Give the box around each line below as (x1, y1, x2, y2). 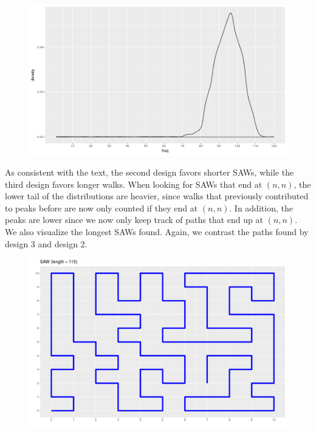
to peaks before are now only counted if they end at (5, 201, 198, 214)
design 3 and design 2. (5, 237, 88, 250)
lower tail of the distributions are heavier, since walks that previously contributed (5, 190, 309, 202)
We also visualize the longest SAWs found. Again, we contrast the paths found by (5, 225, 309, 238)
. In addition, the (229, 201, 293, 214)
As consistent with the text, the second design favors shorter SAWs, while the (5, 166, 294, 179)
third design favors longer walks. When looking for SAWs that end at (5, 177, 263, 190)
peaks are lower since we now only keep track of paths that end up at (5, 213, 263, 226)
